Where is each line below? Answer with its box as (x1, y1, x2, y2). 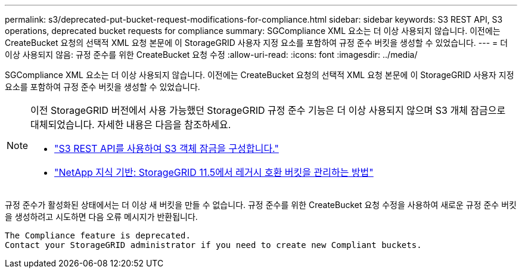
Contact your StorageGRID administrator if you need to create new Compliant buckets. (5, 240, 422, 250)
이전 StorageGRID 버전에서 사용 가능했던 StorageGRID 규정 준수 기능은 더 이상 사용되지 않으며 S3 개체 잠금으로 (30, 104, 506, 116)
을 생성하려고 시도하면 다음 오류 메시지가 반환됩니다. (5, 212, 198, 222)
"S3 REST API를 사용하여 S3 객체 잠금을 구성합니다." (54, 142, 279, 154)
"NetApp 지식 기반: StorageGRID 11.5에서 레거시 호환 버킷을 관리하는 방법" (54, 166, 374, 178)
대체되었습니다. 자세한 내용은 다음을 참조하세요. (30, 119, 231, 131)
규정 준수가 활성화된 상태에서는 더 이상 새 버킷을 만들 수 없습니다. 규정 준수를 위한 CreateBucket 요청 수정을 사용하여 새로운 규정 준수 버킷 (5, 200, 517, 210)
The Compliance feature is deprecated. (5, 231, 191, 240)
